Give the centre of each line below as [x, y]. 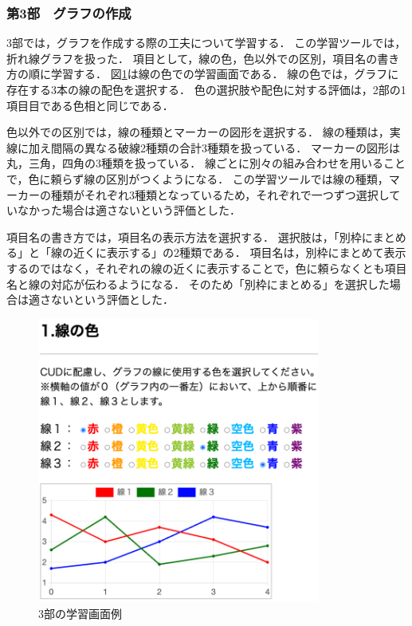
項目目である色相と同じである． [90, 105]
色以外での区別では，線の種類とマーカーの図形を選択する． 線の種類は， [198, 132]
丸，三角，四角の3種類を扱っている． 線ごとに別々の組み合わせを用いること [206, 163]
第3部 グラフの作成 [69, 12]
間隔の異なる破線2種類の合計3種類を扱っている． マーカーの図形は [225, 147]
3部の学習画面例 [80, 613]
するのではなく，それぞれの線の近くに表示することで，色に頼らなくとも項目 [207, 268]
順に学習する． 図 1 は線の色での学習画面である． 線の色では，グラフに [214, 74]
